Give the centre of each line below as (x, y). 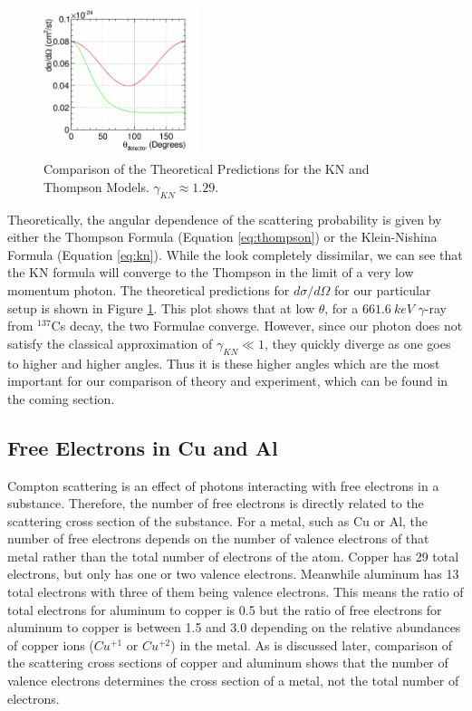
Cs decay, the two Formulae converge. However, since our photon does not (257, 326)
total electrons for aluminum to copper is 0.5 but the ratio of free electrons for (225, 609)
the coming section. (61, 398)
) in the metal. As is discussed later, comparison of (312, 644)
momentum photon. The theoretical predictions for (149, 289)
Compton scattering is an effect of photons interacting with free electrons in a (223, 485)
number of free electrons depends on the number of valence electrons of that (218, 538)
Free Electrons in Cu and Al (143, 447)
